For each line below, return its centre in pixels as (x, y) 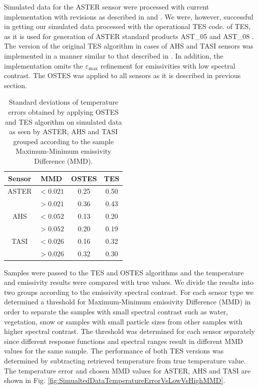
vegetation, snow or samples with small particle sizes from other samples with (123, 321)
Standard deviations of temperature (63, 102)
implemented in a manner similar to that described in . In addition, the (114, 55)
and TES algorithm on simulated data (64, 121)
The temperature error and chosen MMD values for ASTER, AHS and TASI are (127, 370)
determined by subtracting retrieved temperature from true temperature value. (125, 360)
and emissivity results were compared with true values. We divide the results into (129, 282)
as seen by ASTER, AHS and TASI (64, 131)
